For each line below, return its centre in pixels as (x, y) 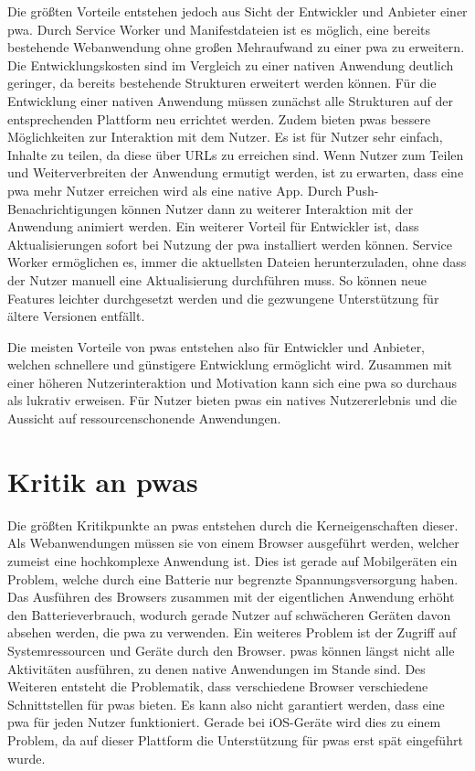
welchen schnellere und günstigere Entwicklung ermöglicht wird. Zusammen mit (230, 364)
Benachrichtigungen (63, 208)
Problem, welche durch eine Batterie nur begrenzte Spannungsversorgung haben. (233, 578)
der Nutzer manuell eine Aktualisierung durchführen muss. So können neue (217, 279)
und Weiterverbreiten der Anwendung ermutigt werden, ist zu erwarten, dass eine (236, 172)
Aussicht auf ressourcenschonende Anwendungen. (144, 418)
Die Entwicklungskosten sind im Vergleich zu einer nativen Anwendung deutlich (231, 64)
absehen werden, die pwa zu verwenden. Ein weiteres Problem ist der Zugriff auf (232, 632)
